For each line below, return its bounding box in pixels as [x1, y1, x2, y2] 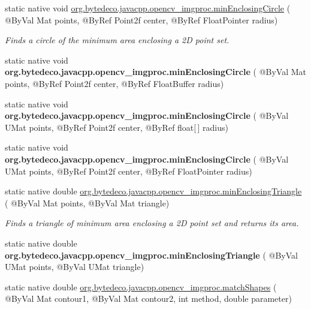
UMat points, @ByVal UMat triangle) [5, 260, 144, 273]
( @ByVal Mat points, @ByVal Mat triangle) [5, 196, 170, 209]
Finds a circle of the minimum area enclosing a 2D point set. [5, 34, 230, 46]
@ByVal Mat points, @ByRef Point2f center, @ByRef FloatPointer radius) [5, 13, 278, 26]
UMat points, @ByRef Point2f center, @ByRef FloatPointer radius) [5, 164, 252, 177]
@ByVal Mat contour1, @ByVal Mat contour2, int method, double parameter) [5, 292, 292, 305]
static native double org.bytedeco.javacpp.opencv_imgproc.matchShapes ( [5, 280, 277, 293]
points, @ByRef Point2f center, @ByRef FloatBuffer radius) [5, 77, 224, 89]
